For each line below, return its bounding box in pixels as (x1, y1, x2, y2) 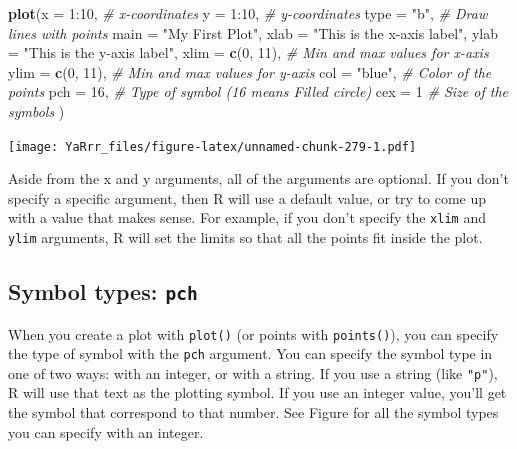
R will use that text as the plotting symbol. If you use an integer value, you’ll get (8, 382, 507, 403)
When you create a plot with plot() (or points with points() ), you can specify (8, 323, 499, 344)
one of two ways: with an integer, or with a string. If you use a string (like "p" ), (8, 362, 498, 383)
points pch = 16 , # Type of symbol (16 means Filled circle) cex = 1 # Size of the (8, 81, 509, 102)
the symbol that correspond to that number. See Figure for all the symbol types (8, 402, 499, 423)
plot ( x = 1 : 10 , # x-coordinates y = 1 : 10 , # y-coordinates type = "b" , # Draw (8, 3, 488, 23)
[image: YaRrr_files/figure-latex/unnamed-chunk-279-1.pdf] (8, 139, 417, 154)
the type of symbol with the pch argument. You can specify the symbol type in (8, 343, 493, 364)
